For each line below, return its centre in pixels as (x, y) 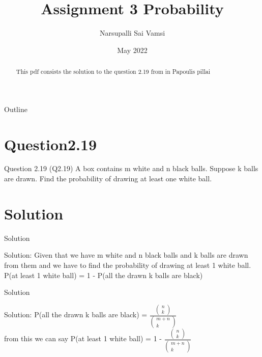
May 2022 (132, 50)
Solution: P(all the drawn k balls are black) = (76, 314)
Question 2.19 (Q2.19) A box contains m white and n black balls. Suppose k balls (131, 168)
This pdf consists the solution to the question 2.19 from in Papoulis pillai (113, 72)
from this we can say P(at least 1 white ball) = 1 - (83, 338)
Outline (16, 109)
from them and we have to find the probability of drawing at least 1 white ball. (128, 265)
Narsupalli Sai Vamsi (132, 33)
